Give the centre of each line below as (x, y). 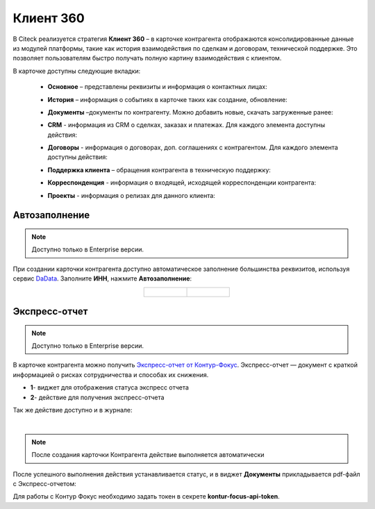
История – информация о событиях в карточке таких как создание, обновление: (167, 99)
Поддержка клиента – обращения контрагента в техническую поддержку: (159, 169)
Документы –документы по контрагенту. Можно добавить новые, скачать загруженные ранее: (190, 112)
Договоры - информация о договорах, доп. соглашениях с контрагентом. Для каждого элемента (193, 148)
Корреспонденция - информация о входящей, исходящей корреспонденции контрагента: (182, 183)
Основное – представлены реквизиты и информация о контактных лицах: (157, 87)
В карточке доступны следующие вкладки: (77, 71)
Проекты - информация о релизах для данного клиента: (131, 195)
